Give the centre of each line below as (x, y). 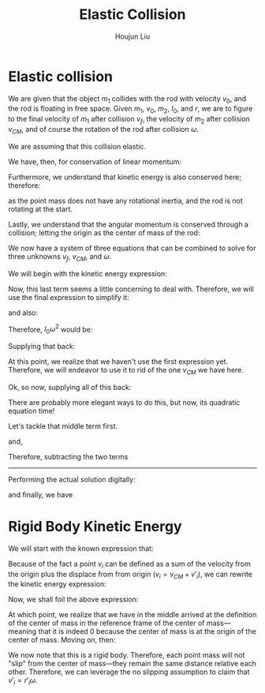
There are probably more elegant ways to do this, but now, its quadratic (124, 402)
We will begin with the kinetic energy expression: (88, 273)
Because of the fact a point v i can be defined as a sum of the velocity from (129, 564)
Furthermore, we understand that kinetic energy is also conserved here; (125, 177)
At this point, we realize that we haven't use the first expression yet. (118, 361)
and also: (23, 313)
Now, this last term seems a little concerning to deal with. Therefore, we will (131, 289)
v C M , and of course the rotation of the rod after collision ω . (104, 130)
